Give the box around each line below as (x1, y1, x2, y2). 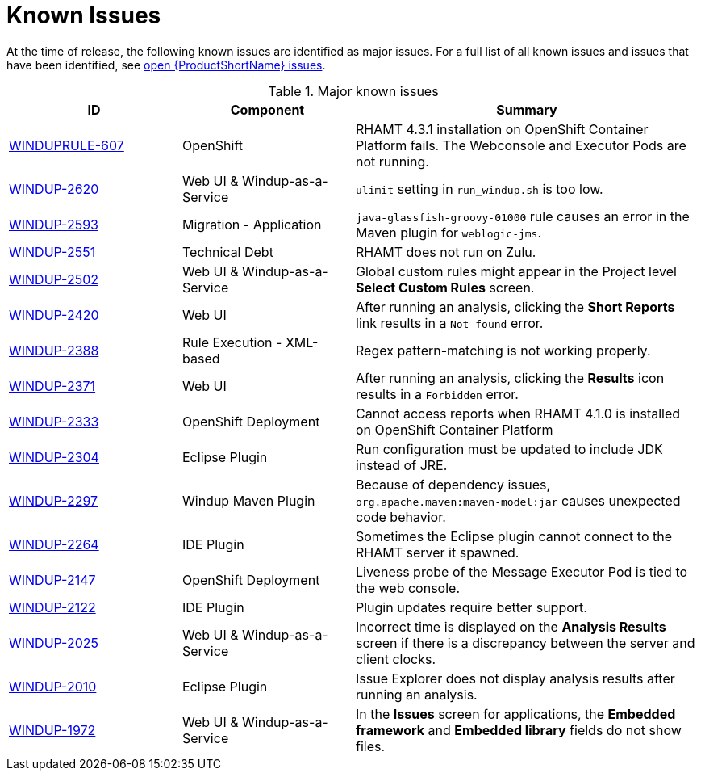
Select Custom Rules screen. (356, 279, 535, 296)
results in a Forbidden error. (356, 385, 519, 402)
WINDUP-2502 (9, 271, 98, 288)
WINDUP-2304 (9, 448, 99, 465)
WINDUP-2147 (9, 571, 96, 588)
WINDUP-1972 (9, 721, 96, 738)
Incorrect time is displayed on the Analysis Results (356, 618, 666, 635)
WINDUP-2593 (9, 216, 98, 233)
